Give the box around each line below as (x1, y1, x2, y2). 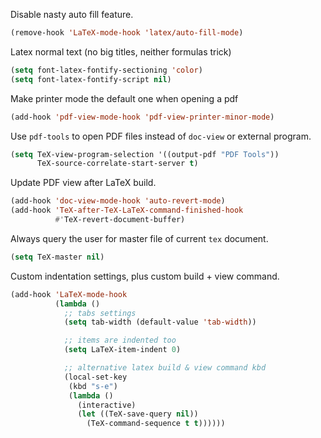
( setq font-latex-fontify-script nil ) (10, 74, 172, 84)
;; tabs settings (63, 308, 137, 318)
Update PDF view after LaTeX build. (10, 177, 157, 189)
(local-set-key (63, 372, 128, 382)
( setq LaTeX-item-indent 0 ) (63, 345, 182, 355)
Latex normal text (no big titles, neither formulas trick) (10, 45, 232, 58)
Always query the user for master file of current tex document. (10, 232, 269, 244)
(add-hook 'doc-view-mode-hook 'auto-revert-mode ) (10, 196, 226, 206)
